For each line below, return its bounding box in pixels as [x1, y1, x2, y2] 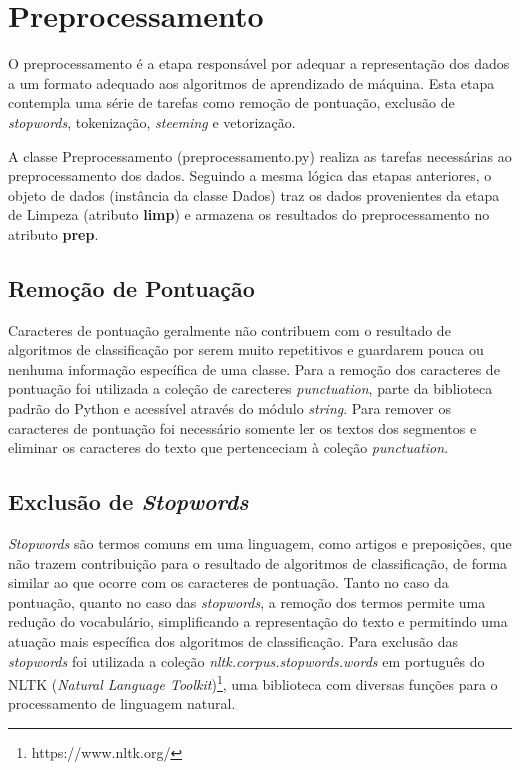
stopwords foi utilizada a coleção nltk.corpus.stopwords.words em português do [8, 650, 485, 671]
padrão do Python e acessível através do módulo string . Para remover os [8, 398, 451, 419]
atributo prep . [8, 223, 99, 244]
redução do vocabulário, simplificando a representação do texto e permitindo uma [8, 611, 508, 632]
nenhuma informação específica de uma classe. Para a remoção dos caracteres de [8, 358, 500, 379]
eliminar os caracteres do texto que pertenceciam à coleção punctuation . [8, 437, 449, 458]
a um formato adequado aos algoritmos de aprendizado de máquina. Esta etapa [8, 72, 495, 93]
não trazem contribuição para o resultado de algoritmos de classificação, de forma [8, 552, 508, 573]
